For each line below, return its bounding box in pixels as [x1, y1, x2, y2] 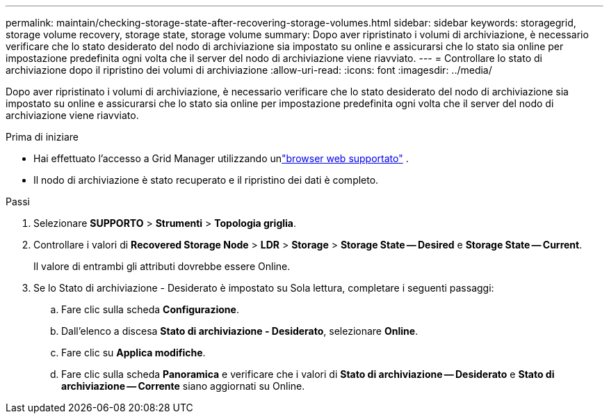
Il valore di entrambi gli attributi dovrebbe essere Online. [33, 260, 291, 272]
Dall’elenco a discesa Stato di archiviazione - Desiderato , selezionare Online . [61, 325, 419, 337]
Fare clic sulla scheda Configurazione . [61, 303, 239, 315]
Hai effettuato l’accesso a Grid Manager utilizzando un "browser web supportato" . [33, 152, 409, 164]
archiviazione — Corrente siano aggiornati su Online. [61, 380, 305, 392]
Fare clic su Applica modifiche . [61, 347, 206, 358]
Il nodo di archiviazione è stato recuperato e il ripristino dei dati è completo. [33, 174, 379, 186]
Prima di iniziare [6, 131, 79, 143]
